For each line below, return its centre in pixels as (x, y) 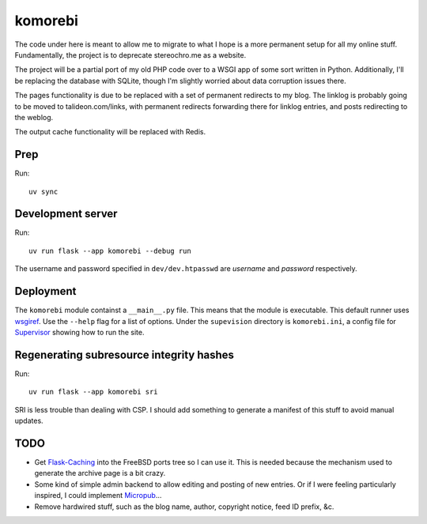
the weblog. (34, 117)
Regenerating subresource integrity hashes (125, 354)
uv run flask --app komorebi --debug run (110, 251)
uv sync (43, 191)
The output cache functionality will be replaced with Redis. (110, 132)
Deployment (45, 291)
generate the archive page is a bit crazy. (100, 473)
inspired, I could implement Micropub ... (98, 496)
